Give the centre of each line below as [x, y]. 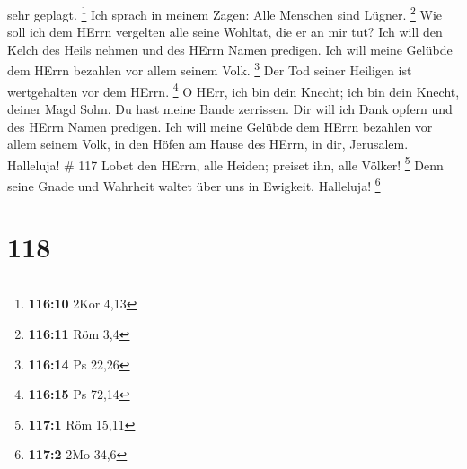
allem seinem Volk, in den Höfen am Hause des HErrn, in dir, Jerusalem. [208, 144]
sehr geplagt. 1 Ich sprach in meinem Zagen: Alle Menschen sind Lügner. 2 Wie [225, 13]
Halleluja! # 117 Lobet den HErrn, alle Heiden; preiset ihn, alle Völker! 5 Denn [225, 163]
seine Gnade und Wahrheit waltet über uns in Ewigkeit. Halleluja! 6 [194, 184]
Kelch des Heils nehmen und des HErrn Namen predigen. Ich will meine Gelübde [230, 49]
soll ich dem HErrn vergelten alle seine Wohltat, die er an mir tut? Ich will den [225, 32]
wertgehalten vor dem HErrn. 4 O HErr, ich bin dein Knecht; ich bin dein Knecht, [233, 90]
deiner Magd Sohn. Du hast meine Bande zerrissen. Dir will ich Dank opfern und [230, 108]
